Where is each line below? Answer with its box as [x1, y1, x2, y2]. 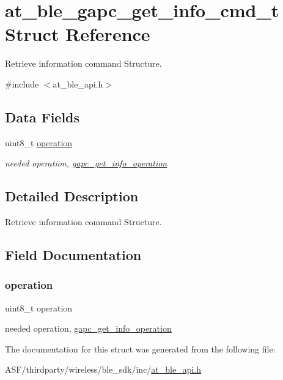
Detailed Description [5, 187, 139, 206]
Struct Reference [5, 21, 150, 47]
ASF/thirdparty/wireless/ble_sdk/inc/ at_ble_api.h [5, 363, 202, 376]
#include [5, 77, 39, 90]
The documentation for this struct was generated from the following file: [5, 342, 276, 355]
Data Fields [5, 107, 80, 126]
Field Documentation [5, 245, 142, 264]
